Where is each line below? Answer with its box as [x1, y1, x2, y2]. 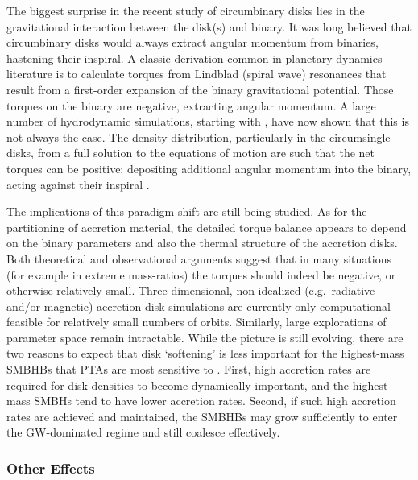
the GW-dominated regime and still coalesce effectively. [6, 424, 280, 441]
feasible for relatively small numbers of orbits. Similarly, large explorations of [6, 313, 387, 330]
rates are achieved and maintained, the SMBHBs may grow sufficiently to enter [6, 408, 398, 424]
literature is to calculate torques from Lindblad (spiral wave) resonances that [6, 65, 387, 82]
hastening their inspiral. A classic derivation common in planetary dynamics [6, 49, 383, 66]
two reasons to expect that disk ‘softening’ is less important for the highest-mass [6, 345, 404, 362]
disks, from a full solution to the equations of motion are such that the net [6, 144, 375, 161]
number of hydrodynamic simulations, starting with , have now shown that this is [6, 113, 409, 130]
